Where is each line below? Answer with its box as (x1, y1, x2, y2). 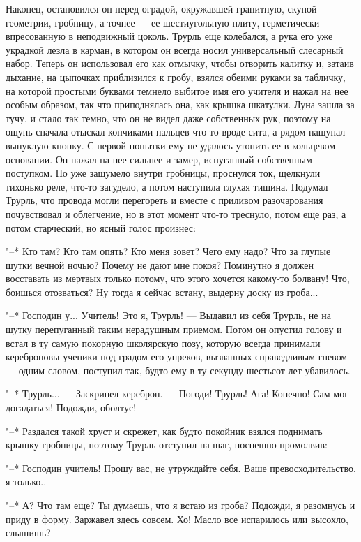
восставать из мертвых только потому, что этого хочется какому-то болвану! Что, (6, 271, 350, 286)
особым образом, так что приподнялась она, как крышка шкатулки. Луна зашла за (6, 97, 355, 112)
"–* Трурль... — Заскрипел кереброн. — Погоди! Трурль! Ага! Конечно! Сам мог (6, 386, 348, 401)
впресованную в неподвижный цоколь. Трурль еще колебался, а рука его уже (6, 29, 333, 43)
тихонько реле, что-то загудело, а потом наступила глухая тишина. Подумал (6, 179, 328, 193)
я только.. (6, 474, 47, 489)
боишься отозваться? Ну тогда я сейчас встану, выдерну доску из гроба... (6, 284, 318, 299)
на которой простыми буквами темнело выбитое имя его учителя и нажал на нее (6, 83, 348, 98)
